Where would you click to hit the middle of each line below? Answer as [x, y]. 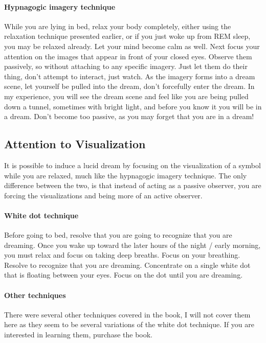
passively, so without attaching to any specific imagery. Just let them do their [126, 66]
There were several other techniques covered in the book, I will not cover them [127, 314]
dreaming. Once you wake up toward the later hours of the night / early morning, [132, 245]
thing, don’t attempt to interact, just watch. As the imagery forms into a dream [130, 76]
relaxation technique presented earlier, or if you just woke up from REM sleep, [127, 36]
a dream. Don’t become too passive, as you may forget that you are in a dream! [129, 116]
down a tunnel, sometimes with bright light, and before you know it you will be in [133, 106]
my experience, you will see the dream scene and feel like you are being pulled [126, 96]
